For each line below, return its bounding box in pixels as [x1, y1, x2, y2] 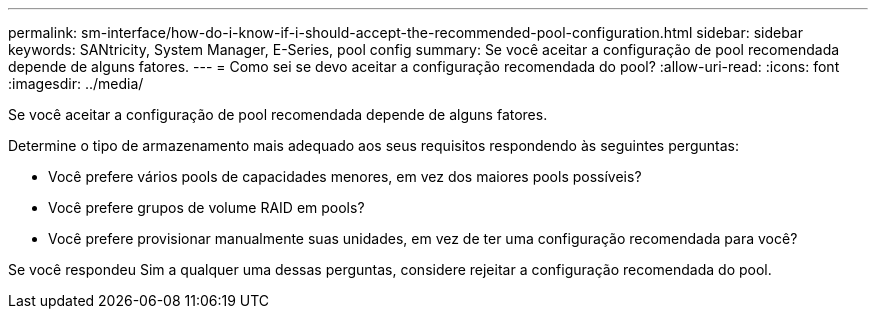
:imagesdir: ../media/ [8, 75, 144, 92]
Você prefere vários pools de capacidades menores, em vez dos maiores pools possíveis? [48, 168, 642, 185]
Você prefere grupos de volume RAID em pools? [48, 199, 365, 216]
